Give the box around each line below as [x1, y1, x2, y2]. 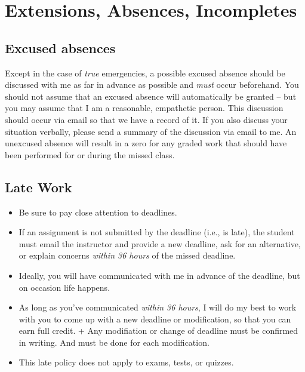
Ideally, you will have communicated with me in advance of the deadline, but [19, 269, 300, 281]
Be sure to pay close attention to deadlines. [19, 205, 177, 218]
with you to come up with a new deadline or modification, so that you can [19, 312, 291, 325]
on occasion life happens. [19, 281, 110, 293]
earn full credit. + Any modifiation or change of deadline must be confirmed [19, 324, 298, 337]
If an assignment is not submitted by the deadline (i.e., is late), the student [19, 226, 295, 238]
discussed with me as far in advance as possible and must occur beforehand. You [5, 78, 299, 91]
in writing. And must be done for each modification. [19, 336, 210, 348]
